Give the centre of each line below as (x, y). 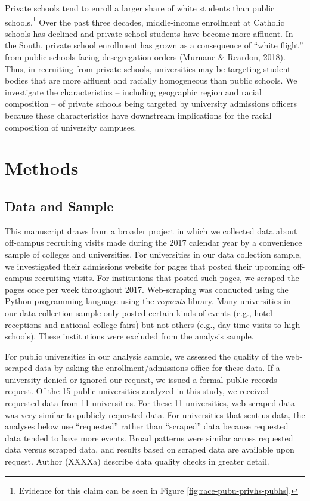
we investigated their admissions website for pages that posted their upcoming (148, 266)
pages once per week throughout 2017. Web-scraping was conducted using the (147, 289)
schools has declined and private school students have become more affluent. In (149, 33)
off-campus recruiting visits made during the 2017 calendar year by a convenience (154, 242)
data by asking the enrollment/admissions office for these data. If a (158, 368)
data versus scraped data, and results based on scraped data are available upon (150, 449)
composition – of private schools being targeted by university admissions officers (151, 103)
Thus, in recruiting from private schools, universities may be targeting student (148, 68)
